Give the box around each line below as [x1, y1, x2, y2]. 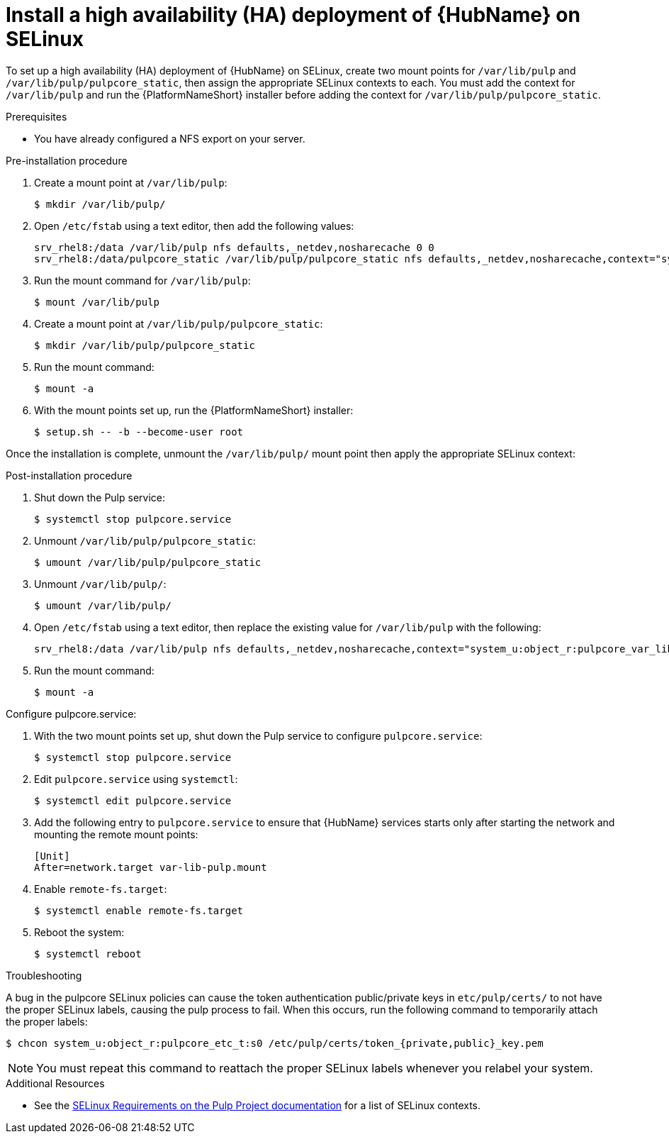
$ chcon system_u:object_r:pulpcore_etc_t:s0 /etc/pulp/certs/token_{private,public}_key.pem [6, 1037, 544, 1049]
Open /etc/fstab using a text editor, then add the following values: [34, 219, 354, 232]
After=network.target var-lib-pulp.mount [34, 861, 267, 873]
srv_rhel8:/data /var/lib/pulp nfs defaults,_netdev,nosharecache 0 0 [34, 241, 434, 253]
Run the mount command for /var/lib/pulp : [34, 274, 251, 287]
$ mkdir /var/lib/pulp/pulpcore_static [34, 339, 255, 351]
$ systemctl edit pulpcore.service [34, 794, 232, 806]
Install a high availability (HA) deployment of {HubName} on [6, 3, 580, 27]
